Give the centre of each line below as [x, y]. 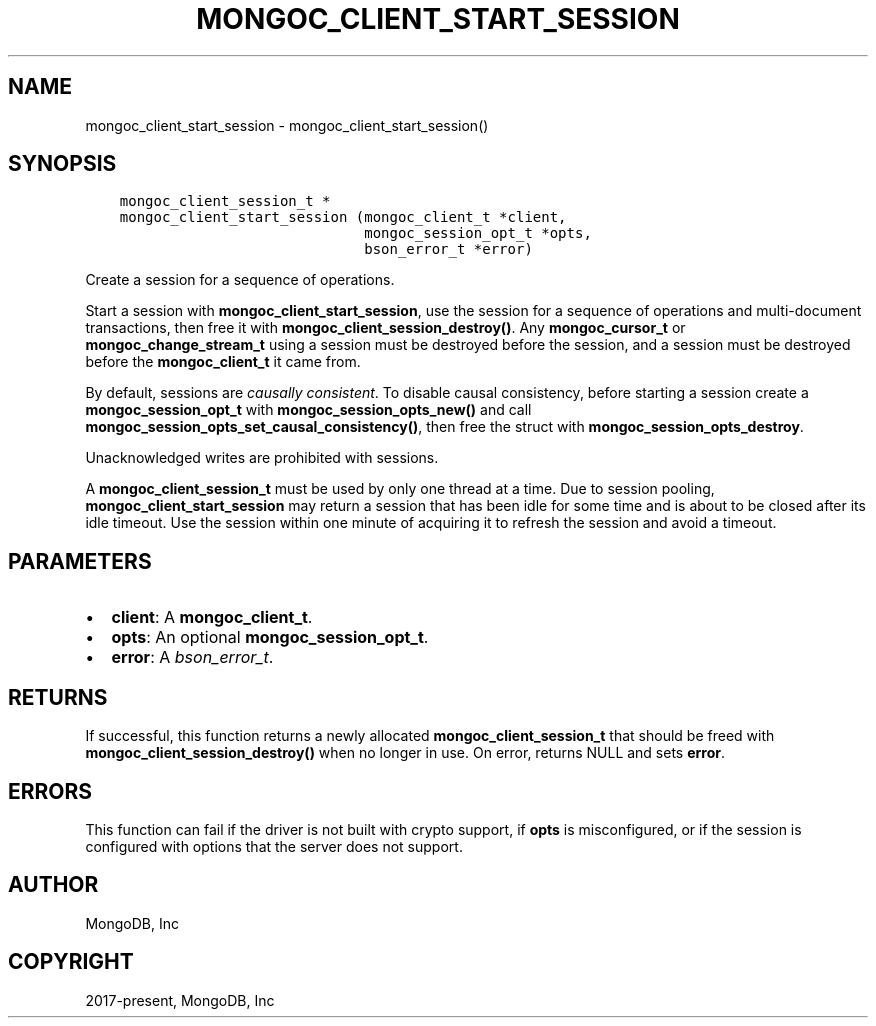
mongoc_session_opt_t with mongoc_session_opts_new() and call [308, 410]
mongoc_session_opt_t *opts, [478, 233]
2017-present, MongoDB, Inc [180, 1000]
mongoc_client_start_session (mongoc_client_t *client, [343, 217]
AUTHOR [53, 885]
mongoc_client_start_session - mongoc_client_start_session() [287, 125]
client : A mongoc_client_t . [212, 617]
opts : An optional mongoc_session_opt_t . [270, 637]
